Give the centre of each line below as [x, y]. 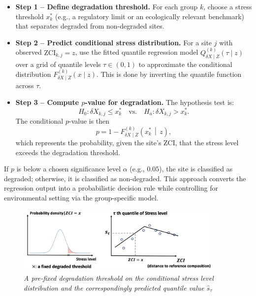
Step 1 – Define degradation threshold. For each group [107, 6]
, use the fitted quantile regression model [137, 52]
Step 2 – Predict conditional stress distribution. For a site [114, 42]
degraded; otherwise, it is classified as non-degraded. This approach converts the [125, 178]
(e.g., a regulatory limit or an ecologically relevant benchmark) [149, 16]
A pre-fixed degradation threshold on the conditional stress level [119, 278]
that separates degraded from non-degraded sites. [90, 26]
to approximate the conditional [185, 64]
